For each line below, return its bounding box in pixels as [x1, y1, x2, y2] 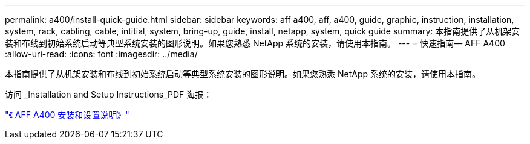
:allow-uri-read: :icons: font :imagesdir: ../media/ [5, 49, 198, 59]
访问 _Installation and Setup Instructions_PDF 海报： [5, 89, 212, 99]
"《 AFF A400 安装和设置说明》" [5, 110, 129, 120]
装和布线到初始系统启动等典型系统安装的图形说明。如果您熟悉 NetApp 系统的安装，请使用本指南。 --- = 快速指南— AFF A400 [5, 38, 505, 48]
